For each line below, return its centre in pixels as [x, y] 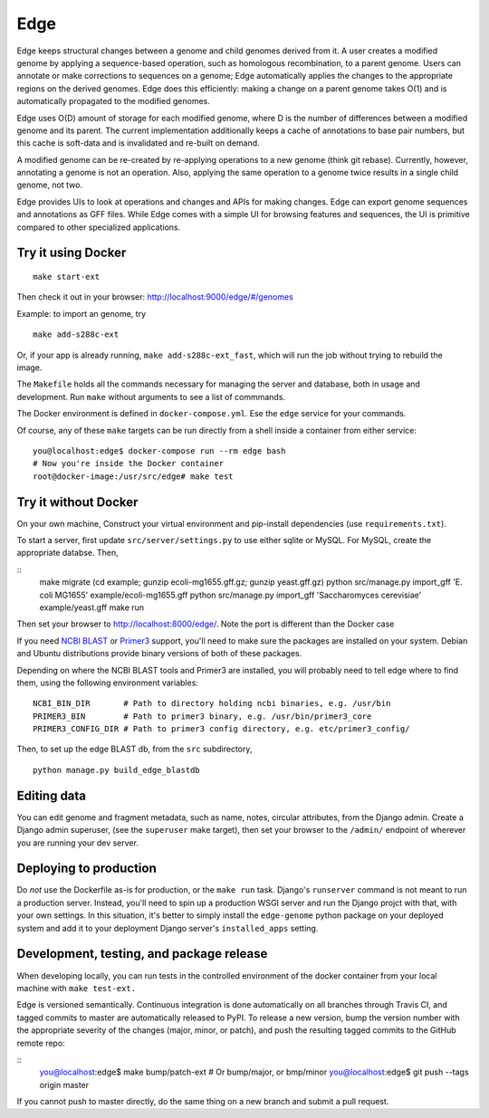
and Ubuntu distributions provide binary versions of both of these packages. [159, 654]
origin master [64, 1085]
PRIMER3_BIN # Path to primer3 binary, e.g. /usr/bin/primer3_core [202, 716]
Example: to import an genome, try [81, 313]
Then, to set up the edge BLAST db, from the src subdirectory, [134, 749]
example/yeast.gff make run [92, 607]
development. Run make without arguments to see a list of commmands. [151, 397]
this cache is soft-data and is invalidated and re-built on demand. [138, 143]
